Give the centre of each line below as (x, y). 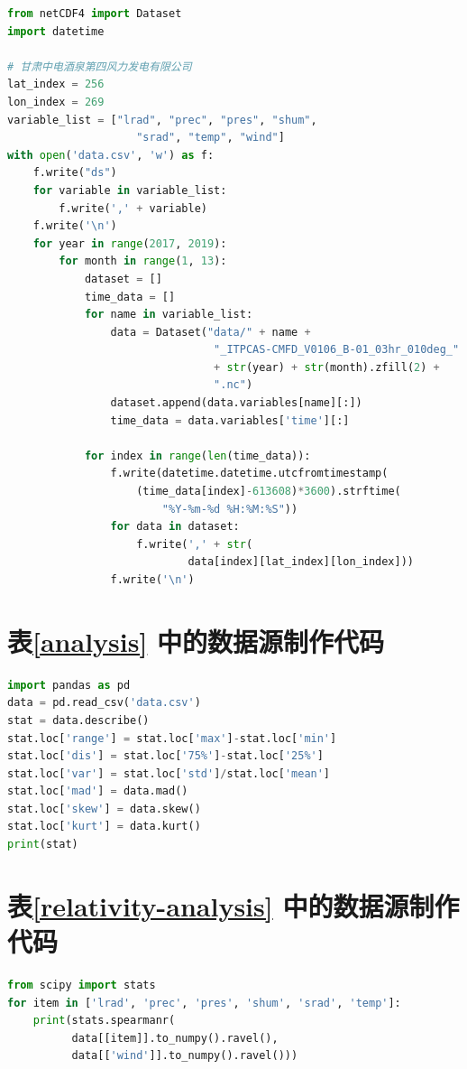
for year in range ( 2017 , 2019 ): (130, 243)
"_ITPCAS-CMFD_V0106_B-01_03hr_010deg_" (337, 350)
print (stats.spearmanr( (104, 1021)
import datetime (56, 31)
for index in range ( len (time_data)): (197, 455)
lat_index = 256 (56, 84)
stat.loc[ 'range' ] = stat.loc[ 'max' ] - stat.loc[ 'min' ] (172, 738)
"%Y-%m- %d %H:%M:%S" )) (230, 509)
